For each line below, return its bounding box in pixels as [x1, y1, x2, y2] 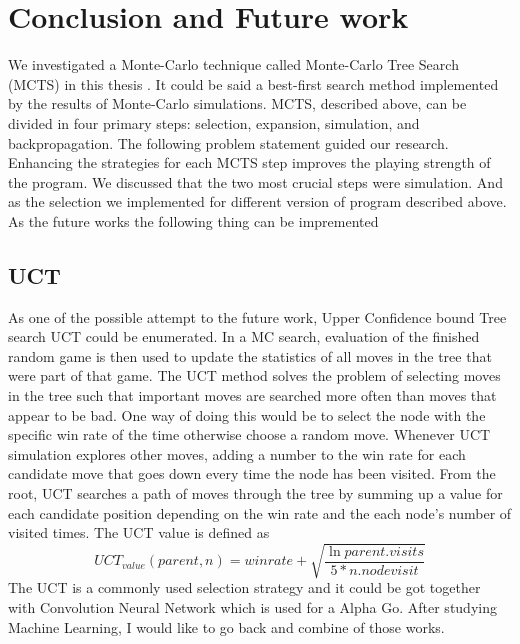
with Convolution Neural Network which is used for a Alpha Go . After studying [8, 596, 497, 617]
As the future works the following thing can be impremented [8, 210, 379, 231]
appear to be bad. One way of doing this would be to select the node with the [8, 404, 486, 425]
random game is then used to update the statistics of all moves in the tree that [8, 345, 492, 366]
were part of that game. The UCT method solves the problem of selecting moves [8, 365, 501, 386]
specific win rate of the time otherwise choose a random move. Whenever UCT [8, 424, 491, 445]
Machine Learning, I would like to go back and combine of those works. [8, 616, 445, 637]
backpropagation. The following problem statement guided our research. [8, 132, 449, 153]
